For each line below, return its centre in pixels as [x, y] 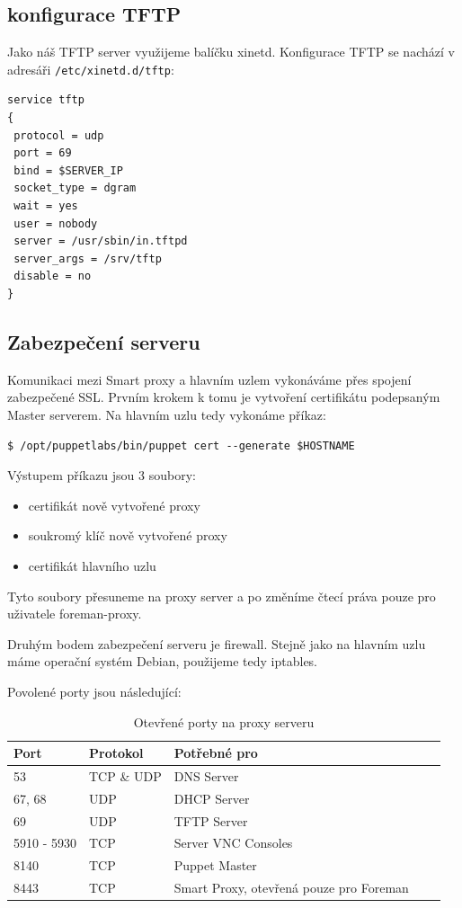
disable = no [53, 276]
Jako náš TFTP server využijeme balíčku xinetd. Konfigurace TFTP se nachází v [231, 52]
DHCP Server [212, 798]
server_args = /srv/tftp [88, 258]
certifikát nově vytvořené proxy [114, 505]
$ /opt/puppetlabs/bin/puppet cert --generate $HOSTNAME [181, 445]
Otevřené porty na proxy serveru [224, 721]
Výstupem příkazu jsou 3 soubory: [102, 475]
